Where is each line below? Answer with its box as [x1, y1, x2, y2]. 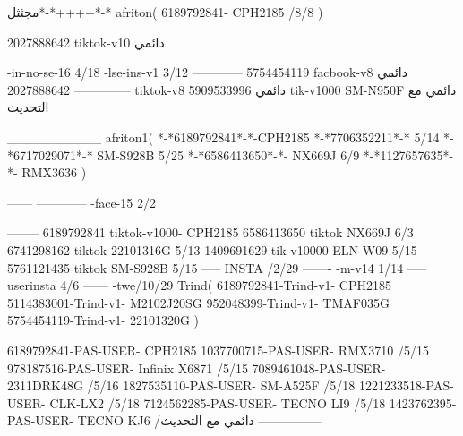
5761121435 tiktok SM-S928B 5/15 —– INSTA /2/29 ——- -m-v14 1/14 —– [7, 258, 426, 277]
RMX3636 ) [21, 163, 87, 182]
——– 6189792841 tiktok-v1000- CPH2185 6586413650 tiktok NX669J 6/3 [7, 223, 414, 242]
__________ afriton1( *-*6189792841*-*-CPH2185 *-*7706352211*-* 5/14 [7, 127, 440, 146]
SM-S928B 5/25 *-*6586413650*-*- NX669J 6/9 [97, 145, 360, 164]
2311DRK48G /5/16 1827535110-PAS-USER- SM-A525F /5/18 [7, 376, 356, 395]
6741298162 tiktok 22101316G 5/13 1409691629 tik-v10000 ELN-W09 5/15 [7, 240, 417, 259]
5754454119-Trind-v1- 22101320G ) [7, 311, 200, 329]
